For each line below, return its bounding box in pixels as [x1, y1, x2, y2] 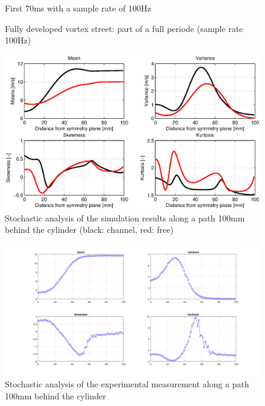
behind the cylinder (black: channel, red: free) [5, 223, 174, 236]
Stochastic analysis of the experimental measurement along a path [5, 378, 249, 390]
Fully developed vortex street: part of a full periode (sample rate [5, 22, 243, 34]
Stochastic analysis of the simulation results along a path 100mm [5, 211, 245, 224]
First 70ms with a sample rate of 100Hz [5, 2, 151, 14]
